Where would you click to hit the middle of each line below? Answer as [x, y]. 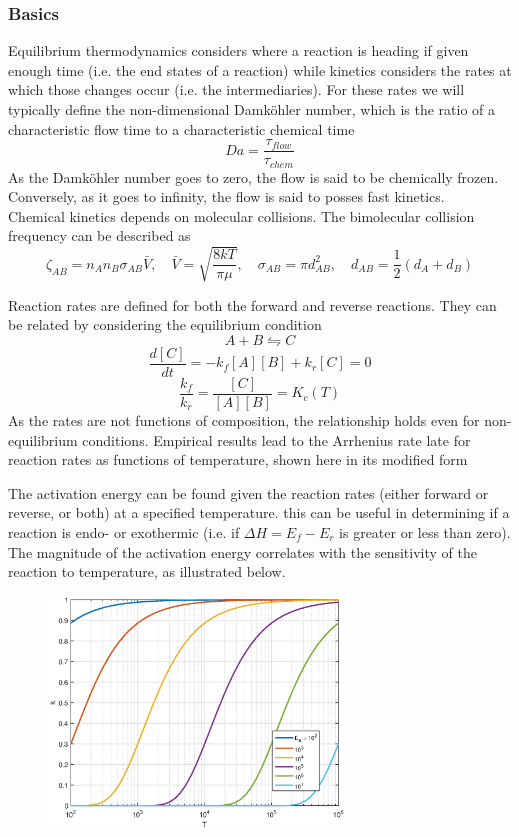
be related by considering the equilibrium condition [165, 324]
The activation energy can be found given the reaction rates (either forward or [248, 492]
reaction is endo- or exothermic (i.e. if [124, 531]
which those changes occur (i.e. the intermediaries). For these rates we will [236, 89]
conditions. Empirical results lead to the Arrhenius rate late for [276, 439]
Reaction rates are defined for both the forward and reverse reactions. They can [252, 304]
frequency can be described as [99, 235]
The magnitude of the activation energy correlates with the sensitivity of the [242, 551]
